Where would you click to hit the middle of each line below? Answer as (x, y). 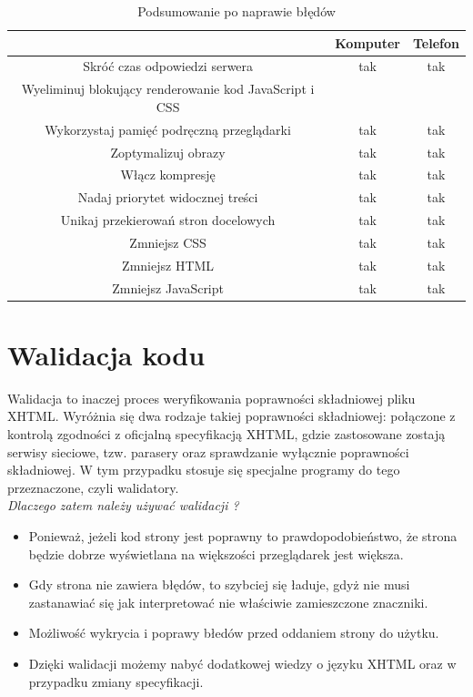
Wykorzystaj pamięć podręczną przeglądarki (168, 129)
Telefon (436, 42)
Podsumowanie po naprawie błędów (236, 11)
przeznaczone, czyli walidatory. (93, 487)
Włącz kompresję (168, 174)
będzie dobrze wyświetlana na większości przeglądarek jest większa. (216, 553)
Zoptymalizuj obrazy (168, 152)
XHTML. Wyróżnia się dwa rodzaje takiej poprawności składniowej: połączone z (231, 416)
